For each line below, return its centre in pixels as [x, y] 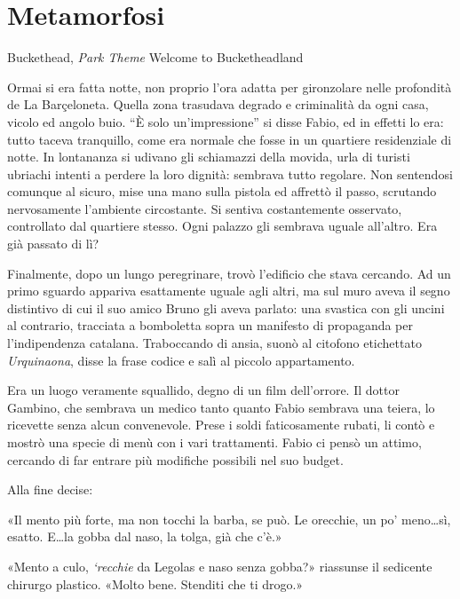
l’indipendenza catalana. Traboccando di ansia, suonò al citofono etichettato [214, 343]
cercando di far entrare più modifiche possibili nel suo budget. [175, 459]
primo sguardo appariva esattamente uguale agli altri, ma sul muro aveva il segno [229, 291]
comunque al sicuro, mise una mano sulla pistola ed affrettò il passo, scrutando [222, 191]
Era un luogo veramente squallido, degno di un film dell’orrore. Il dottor [203, 390]
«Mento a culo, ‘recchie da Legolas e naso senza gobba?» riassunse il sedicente [220, 566]
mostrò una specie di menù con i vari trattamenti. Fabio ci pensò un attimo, [214, 442]
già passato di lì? [53, 244]
